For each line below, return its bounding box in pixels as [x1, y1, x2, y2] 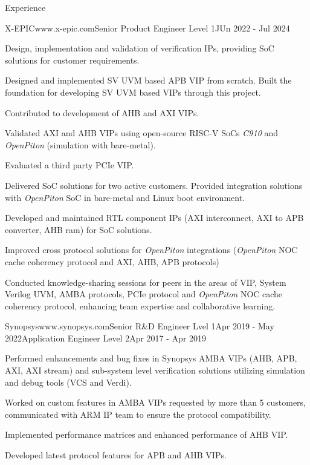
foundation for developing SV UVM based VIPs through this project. [5, 85, 261, 98]
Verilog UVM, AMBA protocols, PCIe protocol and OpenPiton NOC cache [5, 288, 283, 300]
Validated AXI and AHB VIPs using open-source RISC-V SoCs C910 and [5, 127, 279, 139]
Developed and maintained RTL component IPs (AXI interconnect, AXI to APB [5, 211, 304, 224]
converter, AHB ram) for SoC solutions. [5, 223, 152, 236]
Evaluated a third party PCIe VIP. [5, 159, 134, 171]
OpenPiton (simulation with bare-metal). [5, 138, 156, 151]
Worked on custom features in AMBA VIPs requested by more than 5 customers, [5, 396, 306, 409]
